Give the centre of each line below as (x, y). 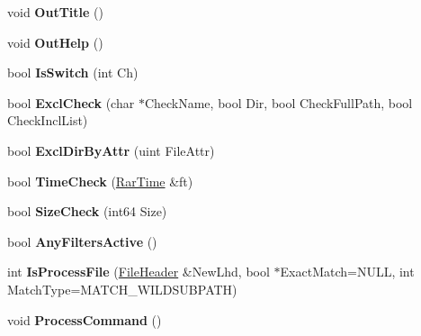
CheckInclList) (48, 120)
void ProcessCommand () (85, 319)
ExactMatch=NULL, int (347, 272)
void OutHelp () (55, 42)
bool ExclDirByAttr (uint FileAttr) (111, 150)
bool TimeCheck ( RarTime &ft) (100, 181)
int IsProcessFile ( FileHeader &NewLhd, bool (139, 272)
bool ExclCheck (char (71, 102)
